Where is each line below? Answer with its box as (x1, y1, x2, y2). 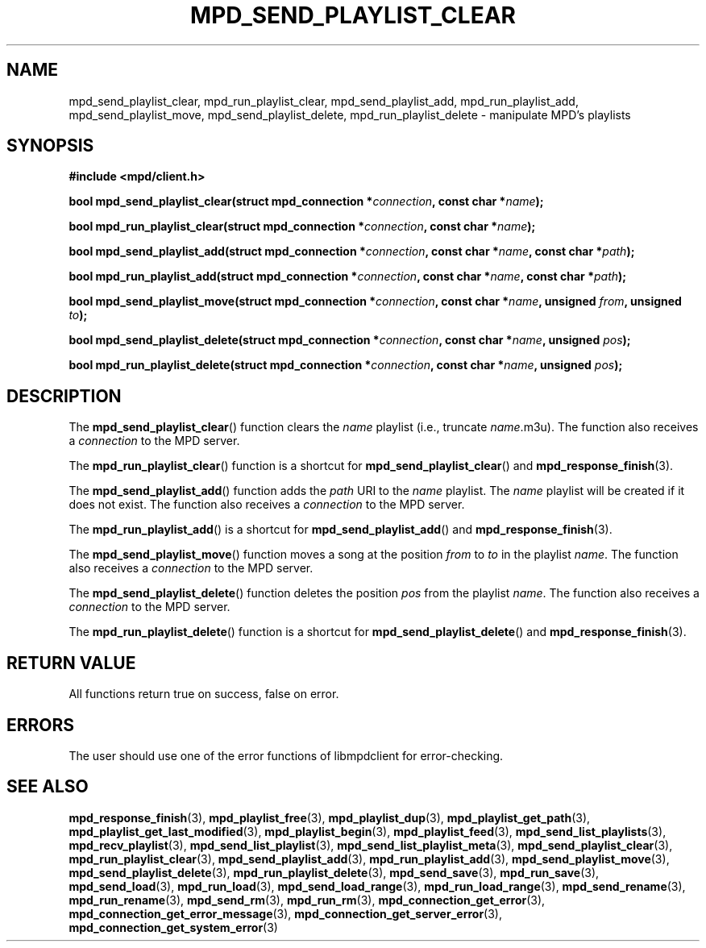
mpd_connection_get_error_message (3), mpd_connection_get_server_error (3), (69, 906, 503, 921)
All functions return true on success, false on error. (69, 687, 339, 701)
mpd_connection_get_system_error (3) (69, 920, 278, 934)
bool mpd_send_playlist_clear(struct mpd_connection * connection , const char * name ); (69, 194, 544, 209)
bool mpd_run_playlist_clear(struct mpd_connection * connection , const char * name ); (69, 219, 536, 234)
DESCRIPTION (6, 385, 122, 406)
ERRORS (6, 714, 75, 735)
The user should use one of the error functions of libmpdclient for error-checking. (69, 748, 504, 763)
